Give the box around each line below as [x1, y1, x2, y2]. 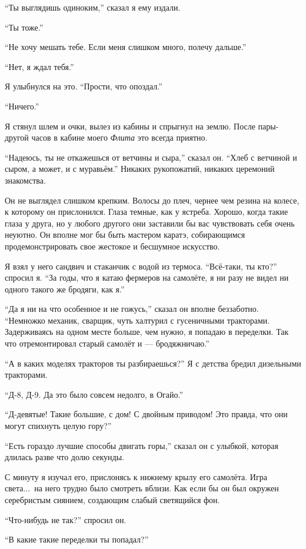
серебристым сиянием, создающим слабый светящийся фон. [5, 494, 220, 505]
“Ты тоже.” [5, 21, 44, 33]
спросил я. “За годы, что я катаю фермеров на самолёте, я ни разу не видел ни [5, 271, 289, 284]
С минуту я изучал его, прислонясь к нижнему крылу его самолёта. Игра [5, 470, 267, 483]
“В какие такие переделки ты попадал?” [5, 533, 149, 545]
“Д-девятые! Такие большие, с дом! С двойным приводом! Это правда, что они [5, 408, 288, 420]
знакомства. [5, 174, 46, 186]
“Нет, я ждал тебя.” [5, 60, 74, 72]
